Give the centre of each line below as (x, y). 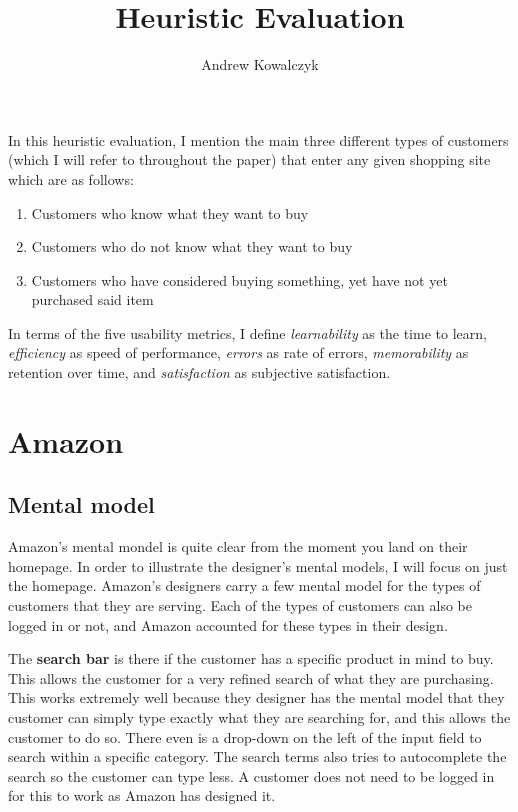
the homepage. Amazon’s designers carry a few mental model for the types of (244, 585)
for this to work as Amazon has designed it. (142, 795)
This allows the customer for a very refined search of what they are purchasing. (251, 677)
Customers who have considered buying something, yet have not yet (239, 279)
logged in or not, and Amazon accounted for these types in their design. (228, 624)
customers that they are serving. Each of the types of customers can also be (240, 605)
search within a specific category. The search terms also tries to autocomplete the (257, 756)
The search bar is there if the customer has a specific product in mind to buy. (251, 658)
